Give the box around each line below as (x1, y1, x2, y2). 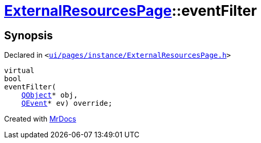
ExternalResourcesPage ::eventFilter (4, 2, 257, 19)
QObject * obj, (21, 91, 78, 100)
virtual (4, 66, 35, 75)
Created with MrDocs (4, 114, 77, 124)
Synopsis (4, 29, 53, 42)
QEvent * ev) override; (21, 99, 113, 108)
